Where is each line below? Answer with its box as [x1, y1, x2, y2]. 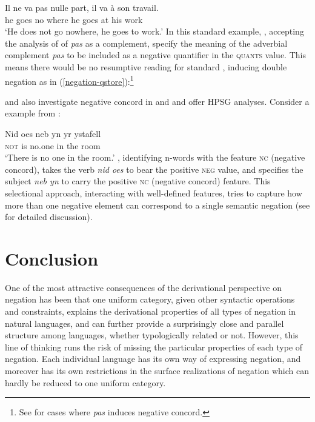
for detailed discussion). [5, 210, 93, 223]
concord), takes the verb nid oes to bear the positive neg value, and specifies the [5, 162, 303, 175]
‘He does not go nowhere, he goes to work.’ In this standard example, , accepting [5, 25, 304, 38]
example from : [5, 107, 61, 119]
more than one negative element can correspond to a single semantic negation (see [5, 198, 310, 211]
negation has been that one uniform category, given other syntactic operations [5, 293, 295, 306]
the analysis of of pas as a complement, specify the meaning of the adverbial [5, 36, 288, 49]
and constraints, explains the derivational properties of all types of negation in [5, 305, 296, 318]
